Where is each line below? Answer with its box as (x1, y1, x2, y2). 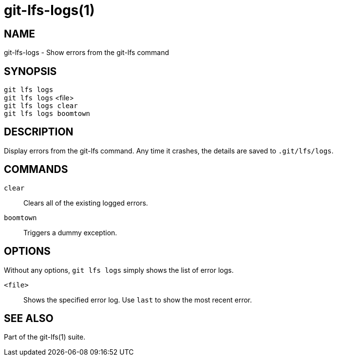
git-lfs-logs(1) (4, 2, 95, 19)
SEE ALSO (4, 312, 54, 324)
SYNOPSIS (4, 65, 57, 77)
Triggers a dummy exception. (23, 228, 117, 237)
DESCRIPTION (4, 126, 74, 138)
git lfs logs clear (4, 102, 78, 110)
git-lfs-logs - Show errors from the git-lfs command (4, 48, 169, 57)
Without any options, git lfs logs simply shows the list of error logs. (4, 265, 234, 274)
